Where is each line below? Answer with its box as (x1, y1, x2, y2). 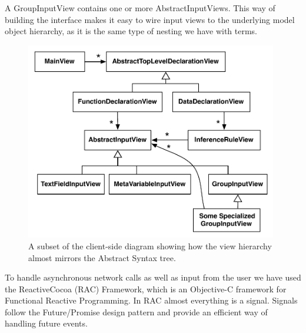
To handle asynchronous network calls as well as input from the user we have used (5, 271, 301, 283)
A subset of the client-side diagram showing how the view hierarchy (28, 239, 272, 252)
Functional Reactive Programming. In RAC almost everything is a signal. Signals (5, 294, 298, 306)
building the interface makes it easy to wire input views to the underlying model (5, 13, 295, 25)
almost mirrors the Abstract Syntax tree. (28, 251, 176, 263)
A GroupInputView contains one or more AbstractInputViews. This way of (5, 2, 275, 14)
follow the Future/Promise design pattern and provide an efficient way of (5, 305, 268, 318)
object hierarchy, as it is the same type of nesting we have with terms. (5, 25, 258, 37)
